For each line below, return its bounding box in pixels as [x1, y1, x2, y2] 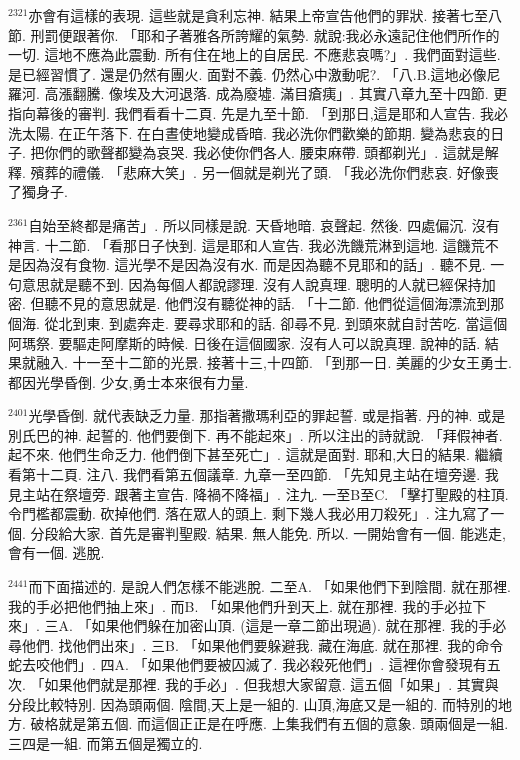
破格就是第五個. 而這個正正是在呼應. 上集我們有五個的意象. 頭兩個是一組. [30, 713, 509, 734]
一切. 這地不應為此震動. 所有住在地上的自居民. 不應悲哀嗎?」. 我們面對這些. [8, 44, 501, 65]
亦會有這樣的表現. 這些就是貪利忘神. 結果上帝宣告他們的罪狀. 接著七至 [28, 5, 489, 25]
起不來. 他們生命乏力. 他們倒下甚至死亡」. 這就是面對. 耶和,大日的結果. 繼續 [8, 444, 503, 465]
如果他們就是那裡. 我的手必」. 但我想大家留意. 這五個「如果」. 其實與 [44, 674, 499, 694]
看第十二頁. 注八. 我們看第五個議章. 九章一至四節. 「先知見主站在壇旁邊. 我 [8, 464, 499, 485]
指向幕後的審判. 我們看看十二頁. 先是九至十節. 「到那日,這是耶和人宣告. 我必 [8, 102, 509, 123]
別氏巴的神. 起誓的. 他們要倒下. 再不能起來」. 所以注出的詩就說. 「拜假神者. [8, 424, 503, 445]
